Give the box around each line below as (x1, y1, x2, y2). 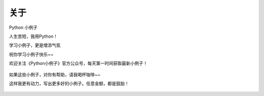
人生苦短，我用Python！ (9, 33, 58, 39)
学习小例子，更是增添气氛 (9, 42, 61, 48)
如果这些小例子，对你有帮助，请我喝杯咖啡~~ (9, 72, 101, 77)
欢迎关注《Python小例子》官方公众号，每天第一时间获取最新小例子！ (9, 60, 148, 66)
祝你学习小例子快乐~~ (9, 51, 54, 57)
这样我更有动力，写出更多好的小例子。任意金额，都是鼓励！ (9, 80, 129, 86)
